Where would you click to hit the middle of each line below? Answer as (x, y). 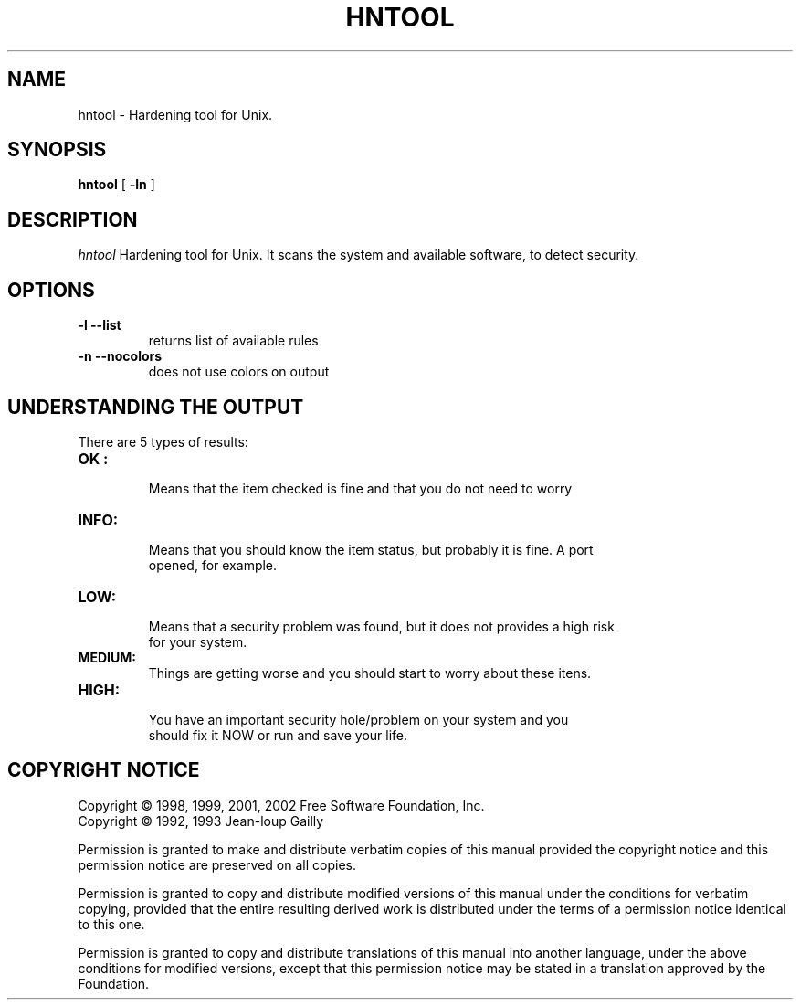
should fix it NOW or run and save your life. (278, 735)
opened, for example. (213, 565)
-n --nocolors (120, 356)
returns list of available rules (233, 341)
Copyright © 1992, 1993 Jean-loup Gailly (201, 821)
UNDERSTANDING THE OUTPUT (156, 407)
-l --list (100, 325)
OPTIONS (51, 290)
